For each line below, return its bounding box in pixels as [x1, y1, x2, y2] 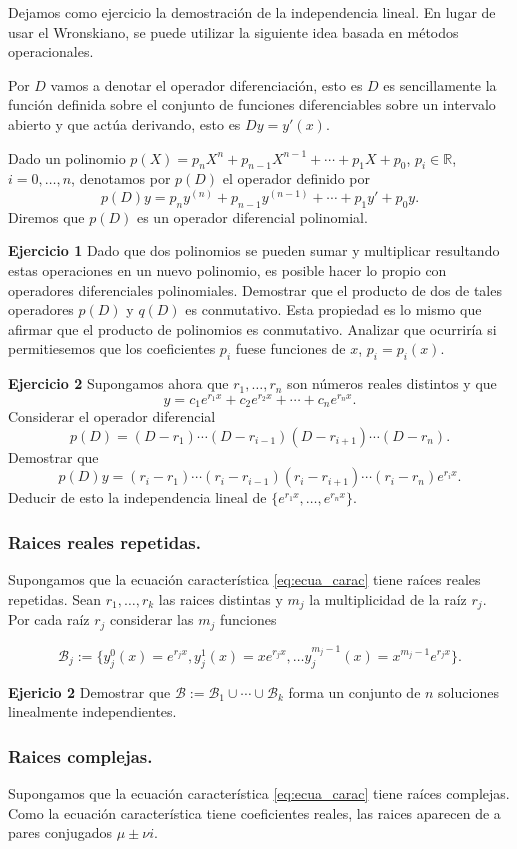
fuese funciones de [235, 338, 346, 359]
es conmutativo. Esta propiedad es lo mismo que [185, 299, 482, 320]
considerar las [110, 609, 194, 630]
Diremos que [8, 206, 85, 227]
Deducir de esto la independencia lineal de [8, 487, 267, 508]
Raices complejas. [8, 743, 153, 768]
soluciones [438, 681, 499, 702]
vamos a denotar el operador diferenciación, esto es [50, 74, 363, 95]
